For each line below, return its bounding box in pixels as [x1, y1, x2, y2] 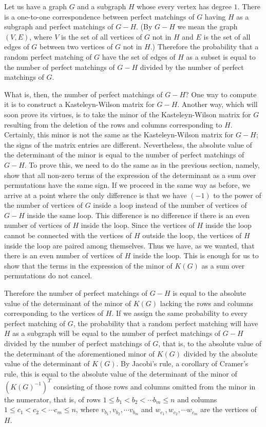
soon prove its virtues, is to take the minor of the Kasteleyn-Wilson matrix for [4, 109, 251, 119]
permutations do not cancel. [4, 270, 92, 281]
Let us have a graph [4, 1, 67, 11]
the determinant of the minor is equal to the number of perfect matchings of [4, 149, 244, 160]
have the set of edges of [102, 51, 176, 62]
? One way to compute [185, 88, 257, 99]
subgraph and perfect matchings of [4, 21, 113, 32]
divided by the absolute [183, 348, 258, 359]
